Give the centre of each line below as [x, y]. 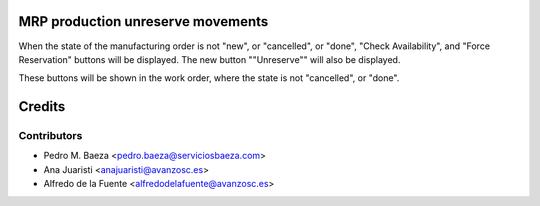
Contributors [50, 136]
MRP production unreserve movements [143, 21]
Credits [42, 106]
